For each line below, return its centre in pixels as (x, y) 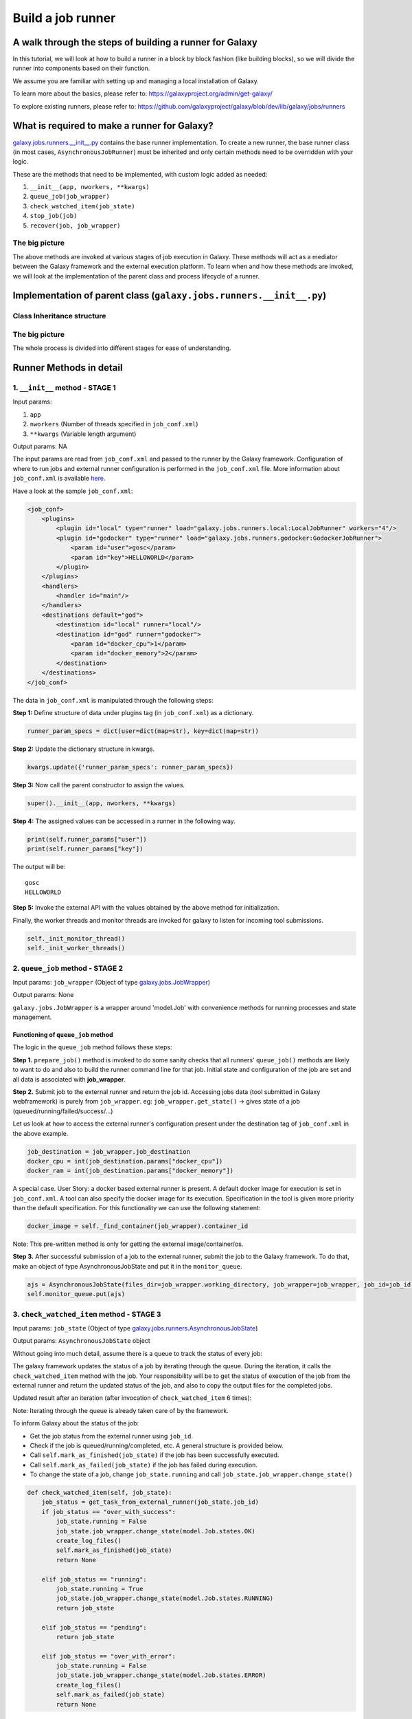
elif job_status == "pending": (94, 1627)
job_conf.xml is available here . (59, 479)
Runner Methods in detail (68, 368)
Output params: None (43, 995)
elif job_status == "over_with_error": (109, 1656)
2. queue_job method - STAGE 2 (68, 968)
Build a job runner (64, 18)
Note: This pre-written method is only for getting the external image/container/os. (128, 1244)
